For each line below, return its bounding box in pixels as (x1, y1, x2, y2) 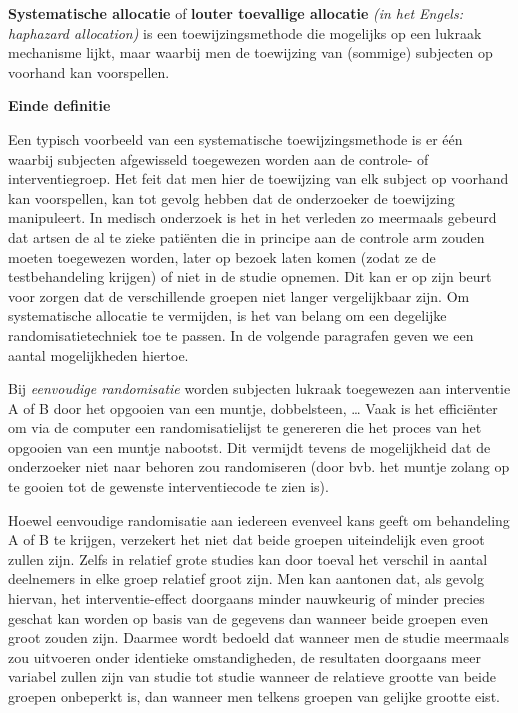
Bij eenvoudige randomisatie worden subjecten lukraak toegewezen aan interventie (8, 378, 511, 399)
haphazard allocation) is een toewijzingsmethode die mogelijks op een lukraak (8, 22, 482, 43)
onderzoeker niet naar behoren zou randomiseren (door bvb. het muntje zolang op (8, 456, 510, 477)
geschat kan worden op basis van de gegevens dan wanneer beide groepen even (8, 607, 489, 628)
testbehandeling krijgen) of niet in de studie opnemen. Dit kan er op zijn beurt (8, 266, 492, 287)
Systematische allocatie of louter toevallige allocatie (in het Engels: (8, 3, 463, 23)
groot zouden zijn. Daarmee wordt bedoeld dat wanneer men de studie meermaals (8, 627, 510, 648)
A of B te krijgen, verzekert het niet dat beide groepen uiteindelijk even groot (8, 529, 485, 550)
